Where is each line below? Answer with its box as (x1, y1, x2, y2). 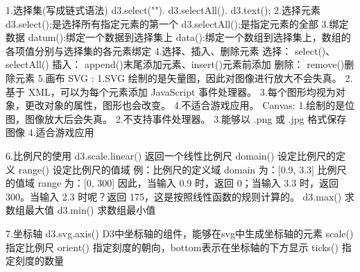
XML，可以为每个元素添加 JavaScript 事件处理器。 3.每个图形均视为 (28, 84, 336, 99)
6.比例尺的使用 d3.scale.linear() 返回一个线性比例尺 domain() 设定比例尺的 (6, 148, 336, 162)
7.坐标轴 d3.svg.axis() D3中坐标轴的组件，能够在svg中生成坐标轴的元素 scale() (6, 226, 354, 240)
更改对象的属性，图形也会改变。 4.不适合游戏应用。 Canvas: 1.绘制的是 (24, 98, 345, 112)
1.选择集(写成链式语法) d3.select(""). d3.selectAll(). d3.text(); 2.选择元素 (6, 3, 320, 17)
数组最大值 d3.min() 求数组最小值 (6, 203, 156, 217)
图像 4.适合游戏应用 (6, 125, 94, 139)
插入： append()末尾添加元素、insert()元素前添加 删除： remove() (52, 57, 345, 71)
